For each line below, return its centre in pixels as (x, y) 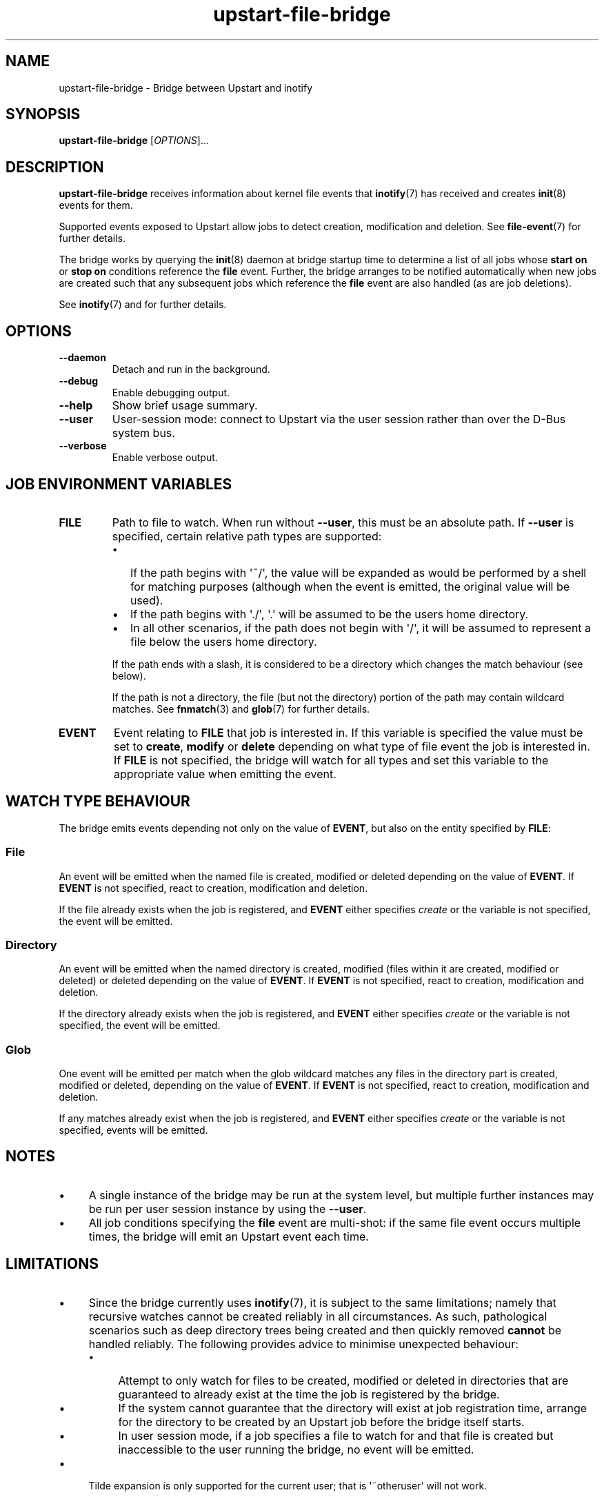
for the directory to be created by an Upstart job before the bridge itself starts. (321, 1422)
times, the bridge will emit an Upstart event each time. (229, 1236)
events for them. (96, 205)
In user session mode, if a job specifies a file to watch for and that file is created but (336, 1435)
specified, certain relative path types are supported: (247, 536)
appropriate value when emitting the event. (225, 774)
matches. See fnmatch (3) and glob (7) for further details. (241, 709)
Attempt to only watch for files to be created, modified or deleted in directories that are (343, 1380)
